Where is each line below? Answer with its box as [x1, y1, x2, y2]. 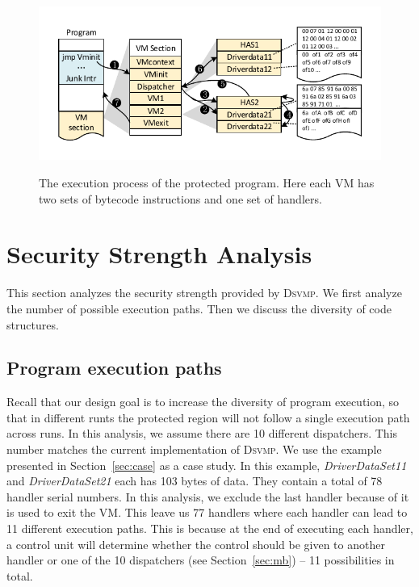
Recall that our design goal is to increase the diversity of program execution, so [6, 393, 400, 410]
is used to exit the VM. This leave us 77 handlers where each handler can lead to [6, 504, 408, 521]
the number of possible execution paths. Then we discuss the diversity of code [6, 300, 392, 317]
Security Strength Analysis [6, 237, 312, 270]
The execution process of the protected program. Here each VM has [39, 174, 375, 191]
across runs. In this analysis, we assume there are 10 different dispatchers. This [6, 425, 398, 442]
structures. [6, 316, 59, 333]
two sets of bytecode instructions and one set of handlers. [39, 190, 322, 207]
